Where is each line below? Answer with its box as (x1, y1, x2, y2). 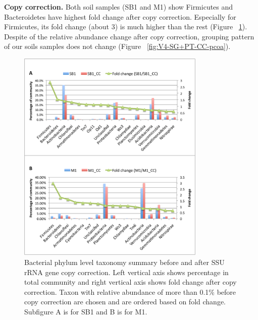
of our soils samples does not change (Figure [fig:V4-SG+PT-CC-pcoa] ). (4, 41, 231, 51)
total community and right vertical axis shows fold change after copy (24, 277, 237, 287)
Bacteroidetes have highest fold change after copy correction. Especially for (4, 11, 236, 22)
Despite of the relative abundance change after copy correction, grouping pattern (4, 31, 254, 41)
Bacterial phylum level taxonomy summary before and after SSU (24, 256, 225, 267)
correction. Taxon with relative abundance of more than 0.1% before (24, 286, 236, 297)
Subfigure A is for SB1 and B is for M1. (24, 306, 147, 316)
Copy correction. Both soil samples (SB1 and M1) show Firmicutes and (4, 2, 233, 12)
